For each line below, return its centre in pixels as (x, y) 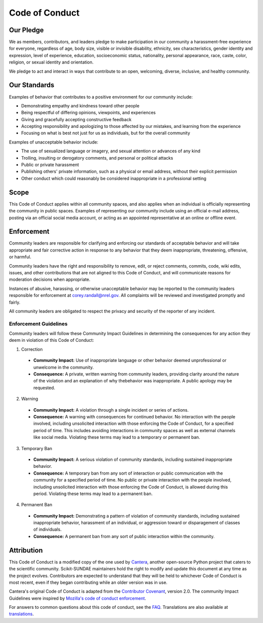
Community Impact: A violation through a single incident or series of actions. (111, 410)
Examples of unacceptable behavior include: (54, 142)
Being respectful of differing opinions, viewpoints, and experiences (88, 113)
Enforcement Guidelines (38, 324)
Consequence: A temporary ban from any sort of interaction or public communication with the (128, 473)
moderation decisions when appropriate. (50, 280)
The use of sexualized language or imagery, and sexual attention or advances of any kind (111, 151)
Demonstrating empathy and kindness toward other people (80, 105)
